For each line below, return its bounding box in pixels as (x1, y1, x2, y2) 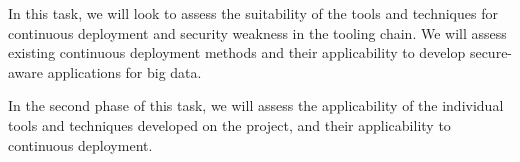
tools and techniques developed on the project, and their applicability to (8, 114, 451, 135)
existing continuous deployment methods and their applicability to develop (8, 42, 466, 63)
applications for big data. (47, 61, 202, 82)
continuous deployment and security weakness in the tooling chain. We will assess (8, 22, 507, 43)
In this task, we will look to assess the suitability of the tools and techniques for (8, 3, 498, 23)
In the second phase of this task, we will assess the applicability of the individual (8, 95, 504, 116)
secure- (469, 42, 513, 63)
